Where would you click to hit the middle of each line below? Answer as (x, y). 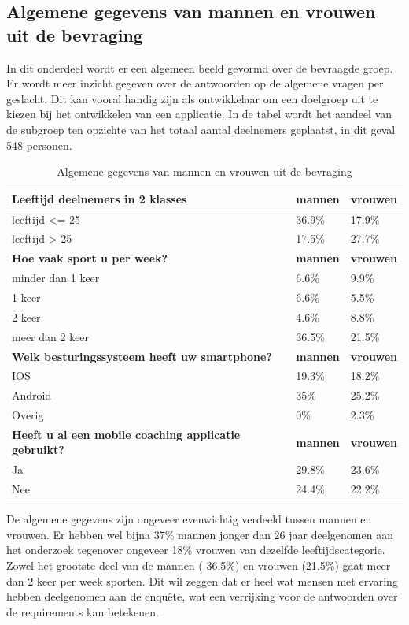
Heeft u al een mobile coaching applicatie (126, 434)
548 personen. (39, 145)
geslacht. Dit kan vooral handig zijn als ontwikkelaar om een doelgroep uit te (192, 98)
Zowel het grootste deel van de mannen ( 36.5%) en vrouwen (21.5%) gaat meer (199, 565)
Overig (28, 415)
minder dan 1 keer (56, 278)
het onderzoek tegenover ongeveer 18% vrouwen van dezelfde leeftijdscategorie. (196, 550)
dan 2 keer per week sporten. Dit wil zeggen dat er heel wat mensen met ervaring (202, 580)
